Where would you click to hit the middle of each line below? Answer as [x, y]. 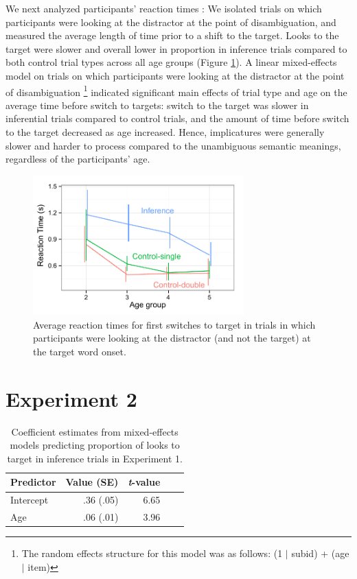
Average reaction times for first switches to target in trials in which [174, 324]
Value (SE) [92, 482]
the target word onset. [80, 351]
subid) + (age [320, 553]
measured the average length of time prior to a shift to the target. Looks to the [172, 35]
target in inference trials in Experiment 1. [95, 458]
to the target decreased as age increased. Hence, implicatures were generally [165, 132]
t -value [144, 482]
